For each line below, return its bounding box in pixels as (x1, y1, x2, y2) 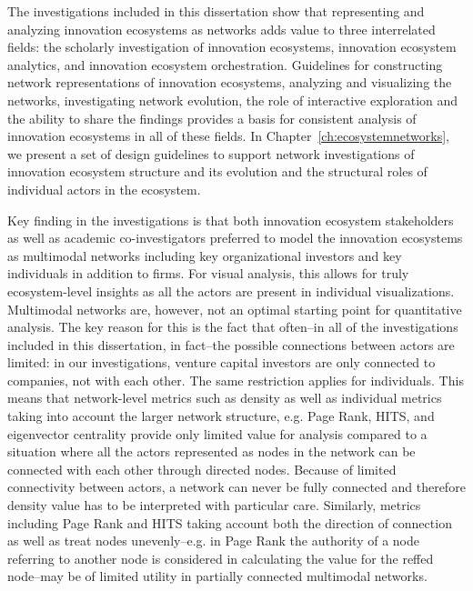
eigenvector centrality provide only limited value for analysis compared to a (7, 424, 428, 443)
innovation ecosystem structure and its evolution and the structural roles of (7, 162, 428, 181)
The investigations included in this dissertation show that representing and (7, 2, 425, 20)
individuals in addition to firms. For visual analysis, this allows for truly (7, 264, 409, 283)
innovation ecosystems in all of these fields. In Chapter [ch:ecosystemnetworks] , (7, 126, 450, 145)
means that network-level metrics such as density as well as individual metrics (7, 388, 442, 407)
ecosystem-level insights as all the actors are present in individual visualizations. (7, 281, 455, 300)
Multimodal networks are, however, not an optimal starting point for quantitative (7, 299, 462, 318)
